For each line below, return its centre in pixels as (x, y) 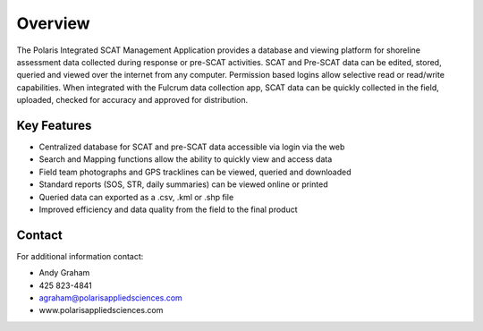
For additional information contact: (80, 256)
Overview (53, 23)
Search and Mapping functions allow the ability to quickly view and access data (186, 159)
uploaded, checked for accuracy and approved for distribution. (132, 100)
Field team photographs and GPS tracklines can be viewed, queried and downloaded (195, 172)
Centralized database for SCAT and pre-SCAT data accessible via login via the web (192, 147)
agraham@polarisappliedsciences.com (110, 298)
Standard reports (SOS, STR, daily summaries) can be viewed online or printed (183, 184)
